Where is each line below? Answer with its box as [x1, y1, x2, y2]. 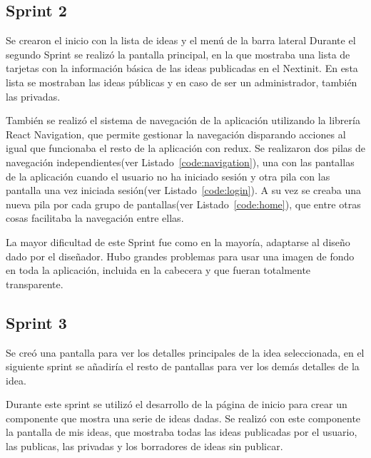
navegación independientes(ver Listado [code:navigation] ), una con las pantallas [6, 154, 355, 169]
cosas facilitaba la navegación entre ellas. [6, 210, 184, 225]
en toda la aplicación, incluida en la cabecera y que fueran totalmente [6, 263, 311, 278]
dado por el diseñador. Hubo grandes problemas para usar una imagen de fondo [6, 248, 355, 263]
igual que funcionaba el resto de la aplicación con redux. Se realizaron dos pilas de [6, 141, 366, 156]
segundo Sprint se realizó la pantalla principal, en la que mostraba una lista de [6, 46, 350, 61]
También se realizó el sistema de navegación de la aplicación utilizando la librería [6, 113, 360, 128]
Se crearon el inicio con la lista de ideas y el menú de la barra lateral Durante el [6, 33, 356, 48]
